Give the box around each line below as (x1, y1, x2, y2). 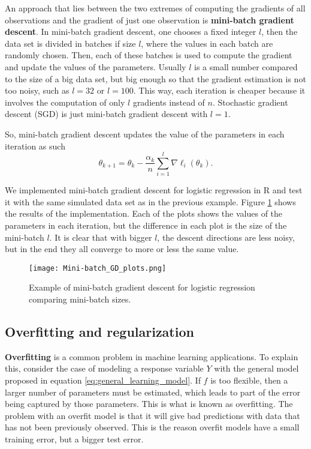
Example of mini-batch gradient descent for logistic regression (29, 281, 255, 294)
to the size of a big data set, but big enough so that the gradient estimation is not (5, 72, 306, 85)
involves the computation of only (5, 95, 125, 108)
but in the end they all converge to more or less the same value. (5, 243, 239, 255)
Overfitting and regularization (5, 322, 194, 341)
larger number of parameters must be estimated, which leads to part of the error (5, 385, 300, 398)
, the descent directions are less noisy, (157, 231, 295, 243)
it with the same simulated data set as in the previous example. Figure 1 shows (5, 195, 296, 208)
